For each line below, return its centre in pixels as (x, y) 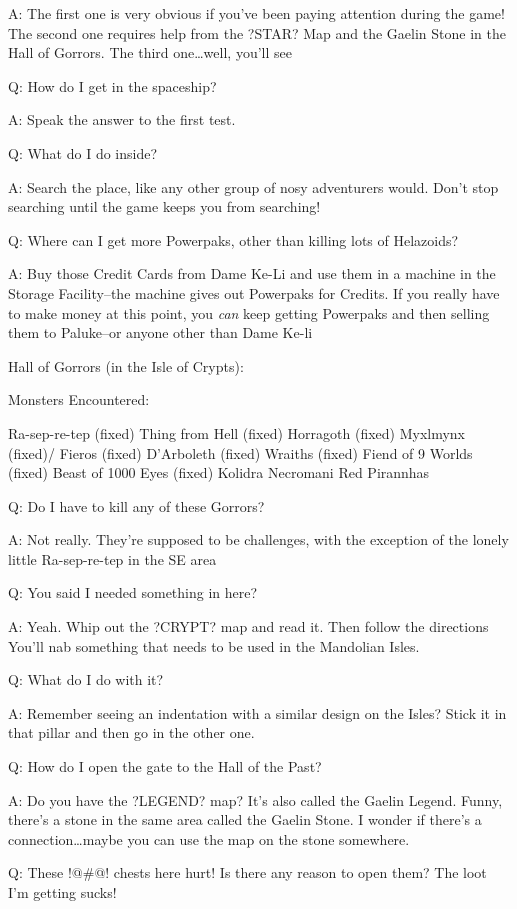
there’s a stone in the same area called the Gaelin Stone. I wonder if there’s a (245, 819)
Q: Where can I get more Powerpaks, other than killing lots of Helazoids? (233, 239)
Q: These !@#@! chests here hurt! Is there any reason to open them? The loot (247, 872)
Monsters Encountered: (79, 399)
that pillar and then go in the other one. (131, 732)
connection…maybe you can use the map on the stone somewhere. (209, 838)
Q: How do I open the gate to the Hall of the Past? (165, 766)
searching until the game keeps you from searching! (164, 206)
